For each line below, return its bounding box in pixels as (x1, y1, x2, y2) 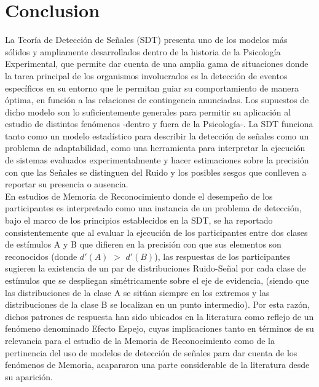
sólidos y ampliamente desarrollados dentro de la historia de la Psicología (5, 45, 281, 58)
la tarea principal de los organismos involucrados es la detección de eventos (5, 69, 288, 82)
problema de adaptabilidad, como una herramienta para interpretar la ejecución (5, 141, 305, 154)
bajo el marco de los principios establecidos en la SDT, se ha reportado (5, 214, 273, 227)
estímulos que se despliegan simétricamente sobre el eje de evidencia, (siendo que (5, 274, 309, 286)
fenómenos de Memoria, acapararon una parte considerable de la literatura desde (5, 358, 310, 371)
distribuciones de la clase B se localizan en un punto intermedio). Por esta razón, (5, 298, 310, 311)
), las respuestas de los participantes (154, 249, 291, 262)
